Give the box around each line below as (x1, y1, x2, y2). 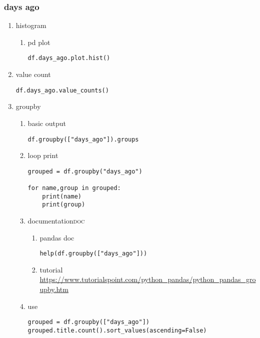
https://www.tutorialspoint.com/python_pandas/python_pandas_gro (39, 274, 256, 284)
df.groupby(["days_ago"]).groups (27, 135, 139, 143)
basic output (27, 117, 66, 128)
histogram (15, 20, 46, 30)
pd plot (27, 36, 50, 47)
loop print (27, 150, 58, 160)
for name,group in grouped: (27, 184, 121, 192)
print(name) (42, 192, 81, 200)
